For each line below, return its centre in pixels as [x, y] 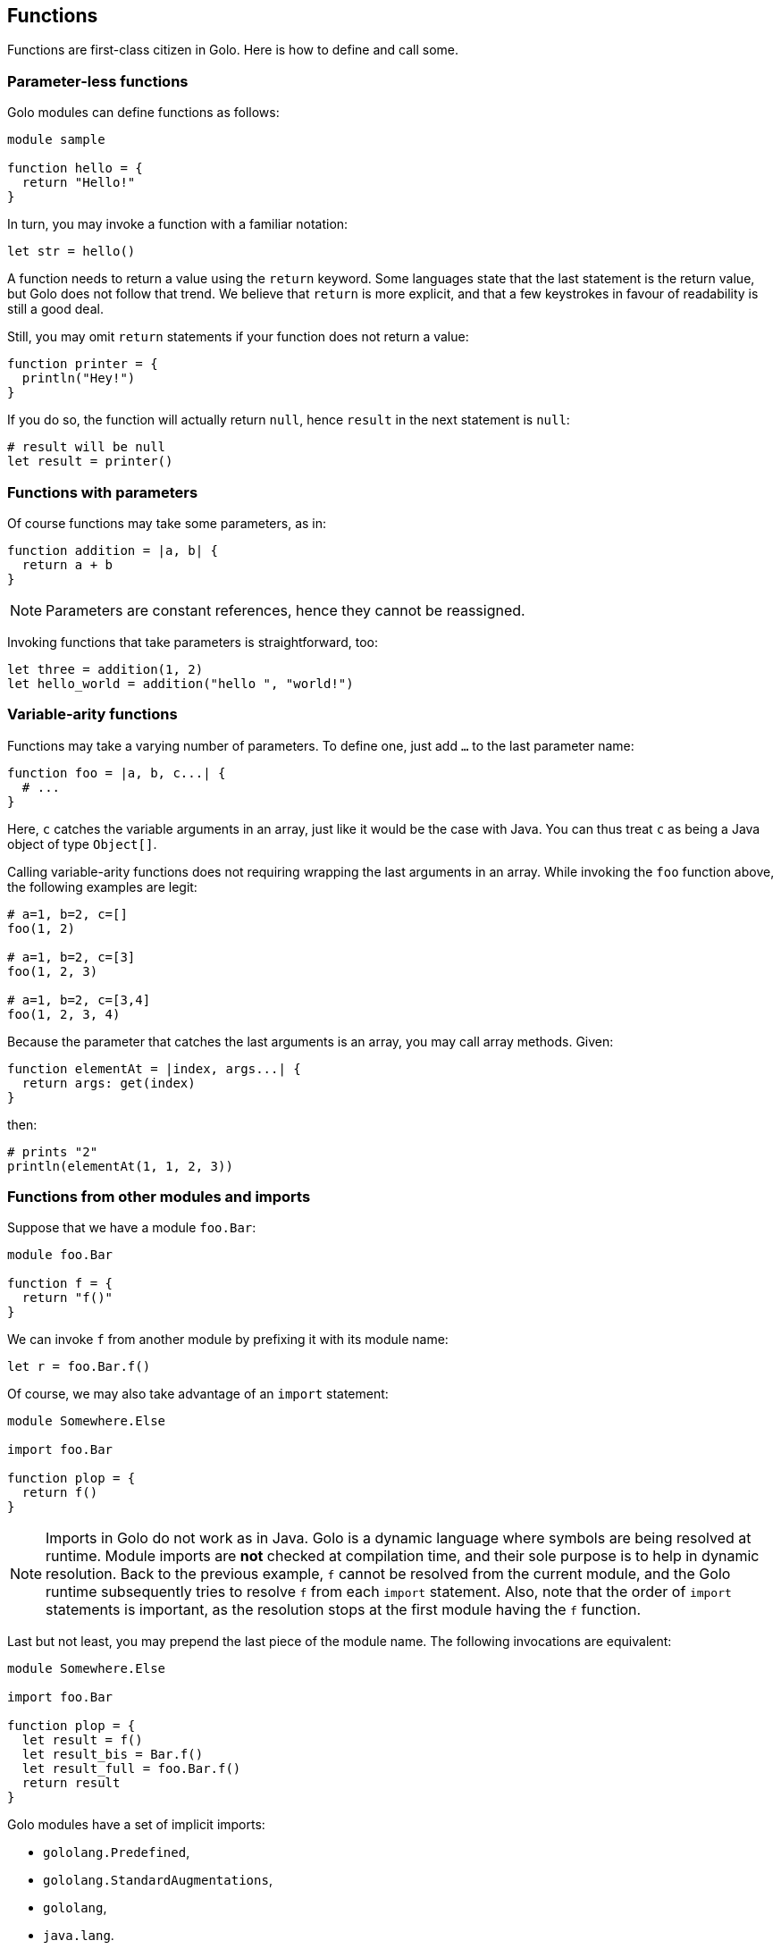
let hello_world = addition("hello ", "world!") [181, 683]
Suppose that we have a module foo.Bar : [132, 1228]
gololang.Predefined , [117, 1852]
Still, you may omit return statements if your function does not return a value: [238, 337]
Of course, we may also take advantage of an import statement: [198, 1394]
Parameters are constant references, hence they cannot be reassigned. [286, 610]
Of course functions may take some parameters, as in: [167, 523]
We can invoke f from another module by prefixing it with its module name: [228, 1340]
